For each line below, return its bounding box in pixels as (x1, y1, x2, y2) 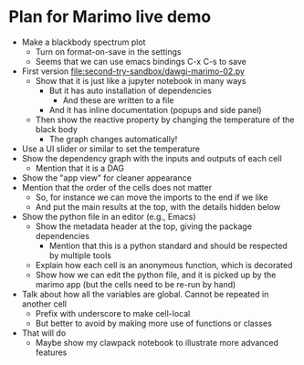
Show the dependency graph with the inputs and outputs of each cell (21, 152, 282, 163)
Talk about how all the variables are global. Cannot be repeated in (21, 288, 269, 299)
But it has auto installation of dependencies (48, 85, 212, 96)
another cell (21, 298, 68, 309)
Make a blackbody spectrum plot (21, 36, 146, 47)
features (35, 347, 68, 358)
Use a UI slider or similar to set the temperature (21, 143, 200, 154)
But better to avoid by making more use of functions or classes (35, 318, 273, 328)
